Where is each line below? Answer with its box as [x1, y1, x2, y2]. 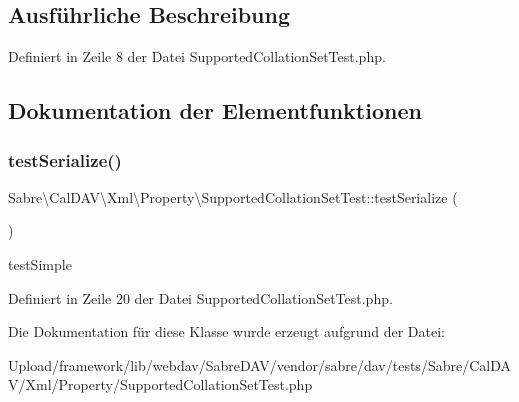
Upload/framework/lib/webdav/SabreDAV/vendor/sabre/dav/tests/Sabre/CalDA [8, 354, 511, 375]
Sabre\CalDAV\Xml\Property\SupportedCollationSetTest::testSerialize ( [8, 186, 458, 207]
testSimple [8, 253, 72, 274]
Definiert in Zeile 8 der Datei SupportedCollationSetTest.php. [8, 46, 386, 67]
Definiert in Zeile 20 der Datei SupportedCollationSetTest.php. [8, 287, 393, 308]
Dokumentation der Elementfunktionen [8, 95, 422, 126]
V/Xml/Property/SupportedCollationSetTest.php [8, 374, 313, 395]
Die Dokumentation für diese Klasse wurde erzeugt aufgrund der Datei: [8, 321, 445, 342]
